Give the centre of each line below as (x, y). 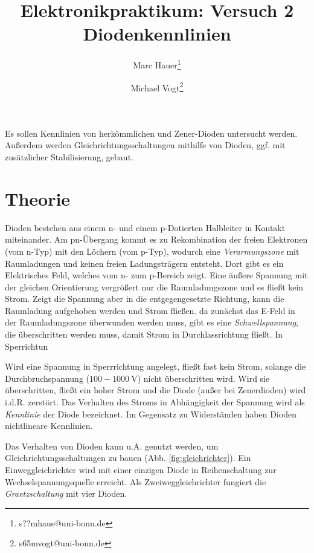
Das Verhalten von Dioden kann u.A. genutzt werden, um (112, 446)
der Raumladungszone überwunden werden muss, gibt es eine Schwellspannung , (152, 322)
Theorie (38, 198)
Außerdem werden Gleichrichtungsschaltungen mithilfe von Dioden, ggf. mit (145, 145)
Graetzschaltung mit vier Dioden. (66, 493)
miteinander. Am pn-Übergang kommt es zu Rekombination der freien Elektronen (156, 239)
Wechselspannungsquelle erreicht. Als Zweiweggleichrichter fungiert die (136, 481)
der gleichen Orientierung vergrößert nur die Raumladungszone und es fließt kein (154, 286)
